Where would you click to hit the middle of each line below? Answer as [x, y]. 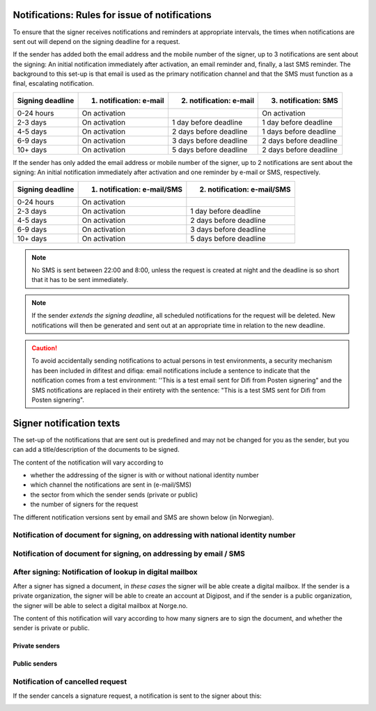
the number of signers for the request [84, 504]
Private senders [37, 646]
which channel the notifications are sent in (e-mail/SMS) [111, 485]
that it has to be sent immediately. [80, 280]
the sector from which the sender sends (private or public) [114, 494]
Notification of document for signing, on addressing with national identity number [154, 535]
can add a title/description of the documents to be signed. [96, 450]
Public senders [35, 664]
